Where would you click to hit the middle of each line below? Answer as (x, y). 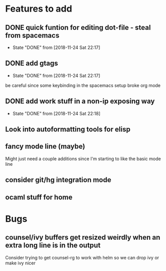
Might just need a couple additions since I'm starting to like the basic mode (83, 159)
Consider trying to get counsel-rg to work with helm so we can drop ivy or (82, 257)
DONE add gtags (32, 63)
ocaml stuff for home (39, 197)
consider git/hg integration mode (58, 180)
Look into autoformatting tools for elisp (68, 129)
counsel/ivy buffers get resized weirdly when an (83, 237)
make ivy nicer (20, 263)
